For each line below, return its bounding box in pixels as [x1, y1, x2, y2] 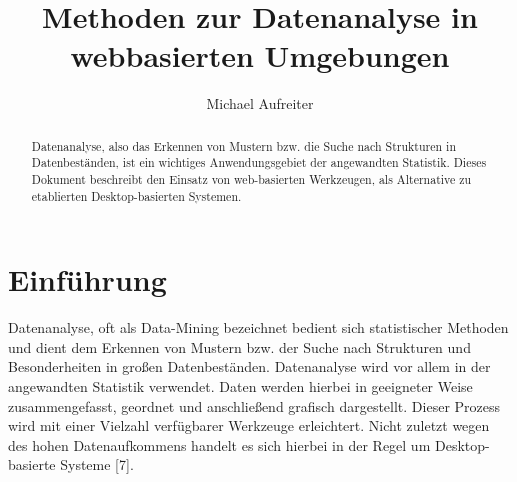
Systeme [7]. [60, 454, 134, 475]
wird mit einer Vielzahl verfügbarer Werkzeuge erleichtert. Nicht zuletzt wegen [8, 415, 490, 436]
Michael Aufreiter [206, 93, 314, 114]
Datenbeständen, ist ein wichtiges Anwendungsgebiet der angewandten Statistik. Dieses [31, 154, 487, 171]
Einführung [8, 259, 167, 300]
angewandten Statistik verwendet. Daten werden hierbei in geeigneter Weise [8, 376, 473, 397]
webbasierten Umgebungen [70, 35, 450, 76]
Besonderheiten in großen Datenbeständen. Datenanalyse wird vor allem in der [8, 356, 491, 377]
